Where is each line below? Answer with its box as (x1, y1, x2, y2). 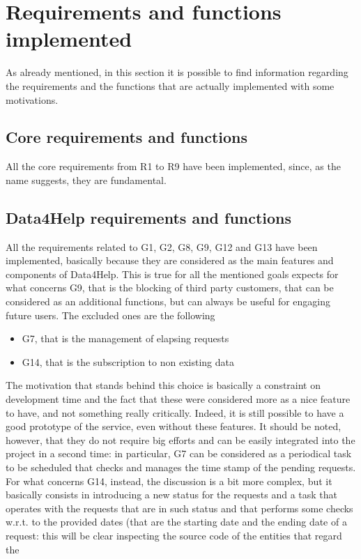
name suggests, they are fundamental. (6, 172, 167, 187)
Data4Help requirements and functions (6, 206, 292, 228)
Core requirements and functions (6, 126, 248, 148)
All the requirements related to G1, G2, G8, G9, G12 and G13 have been (6, 239, 318, 254)
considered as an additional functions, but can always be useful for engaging (6, 294, 331, 309)
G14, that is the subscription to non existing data (22, 354, 234, 369)
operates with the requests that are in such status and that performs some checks (6, 500, 353, 515)
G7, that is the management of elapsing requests (22, 331, 229, 346)
